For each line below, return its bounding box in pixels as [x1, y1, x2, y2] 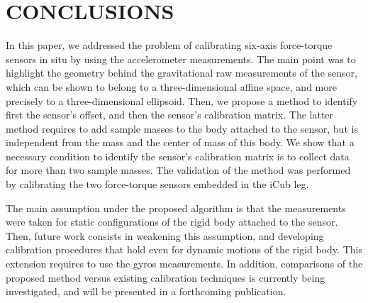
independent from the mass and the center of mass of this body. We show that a [6, 135, 355, 150]
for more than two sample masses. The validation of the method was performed [6, 162, 351, 177]
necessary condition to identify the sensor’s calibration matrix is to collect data [6, 148, 350, 163]
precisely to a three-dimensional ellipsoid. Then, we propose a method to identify [6, 93, 358, 108]
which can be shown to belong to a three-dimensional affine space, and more [6, 79, 337, 94]
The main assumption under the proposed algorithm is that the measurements [6, 200, 346, 215]
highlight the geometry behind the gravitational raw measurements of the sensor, [6, 65, 357, 80]
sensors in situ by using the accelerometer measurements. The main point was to [6, 51, 356, 66]
